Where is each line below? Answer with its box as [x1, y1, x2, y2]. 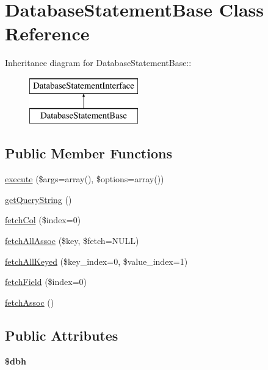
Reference [5, 21, 90, 46]
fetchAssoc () [5, 295, 54, 308]
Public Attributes [5, 325, 118, 344]
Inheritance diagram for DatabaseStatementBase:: [5, 56, 192, 69]
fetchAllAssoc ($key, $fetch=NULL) [5, 234, 139, 247]
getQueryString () [5, 193, 72, 205]
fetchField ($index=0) [5, 275, 87, 288]
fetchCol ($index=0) [5, 213, 81, 226]
